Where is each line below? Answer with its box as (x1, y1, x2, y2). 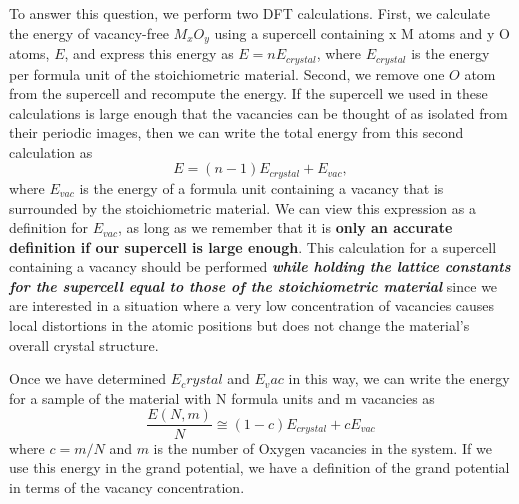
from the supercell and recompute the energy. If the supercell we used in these (9, 83, 488, 104)
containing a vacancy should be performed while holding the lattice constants (9, 256, 511, 277)
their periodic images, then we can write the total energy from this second (9, 122, 464, 143)
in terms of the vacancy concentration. (9, 476, 245, 497)
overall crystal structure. (9, 334, 159, 355)
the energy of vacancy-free (9, 22, 169, 43)
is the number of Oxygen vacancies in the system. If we (153, 437, 492, 458)
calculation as (9, 141, 93, 162)
